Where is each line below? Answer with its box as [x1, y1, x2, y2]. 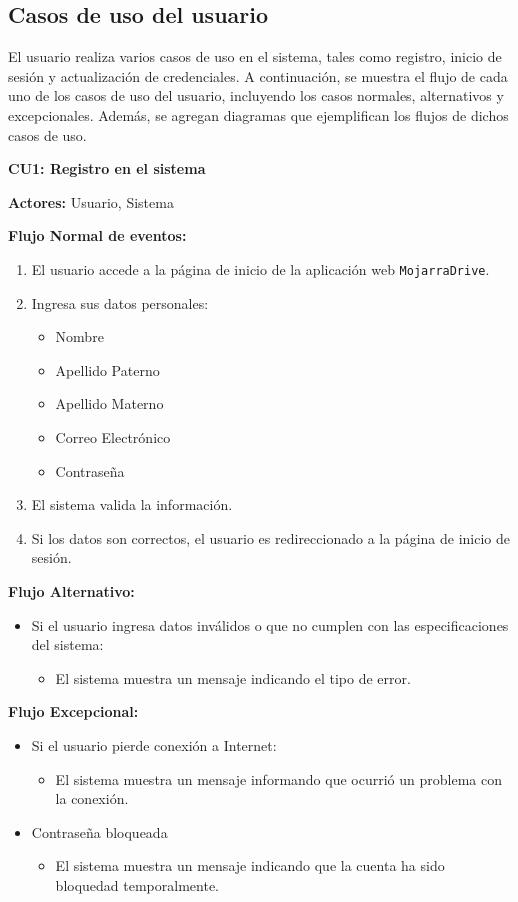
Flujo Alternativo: [8, 580, 135, 601]
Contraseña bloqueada [31, 821, 168, 842]
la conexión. [55, 788, 129, 809]
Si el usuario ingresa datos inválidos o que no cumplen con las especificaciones [31, 614, 509, 635]
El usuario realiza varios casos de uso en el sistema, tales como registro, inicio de [8, 46, 502, 67]
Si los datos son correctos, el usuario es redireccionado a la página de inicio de [31, 527, 510, 548]
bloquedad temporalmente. [55, 874, 219, 895]
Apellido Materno [55, 393, 164, 414]
